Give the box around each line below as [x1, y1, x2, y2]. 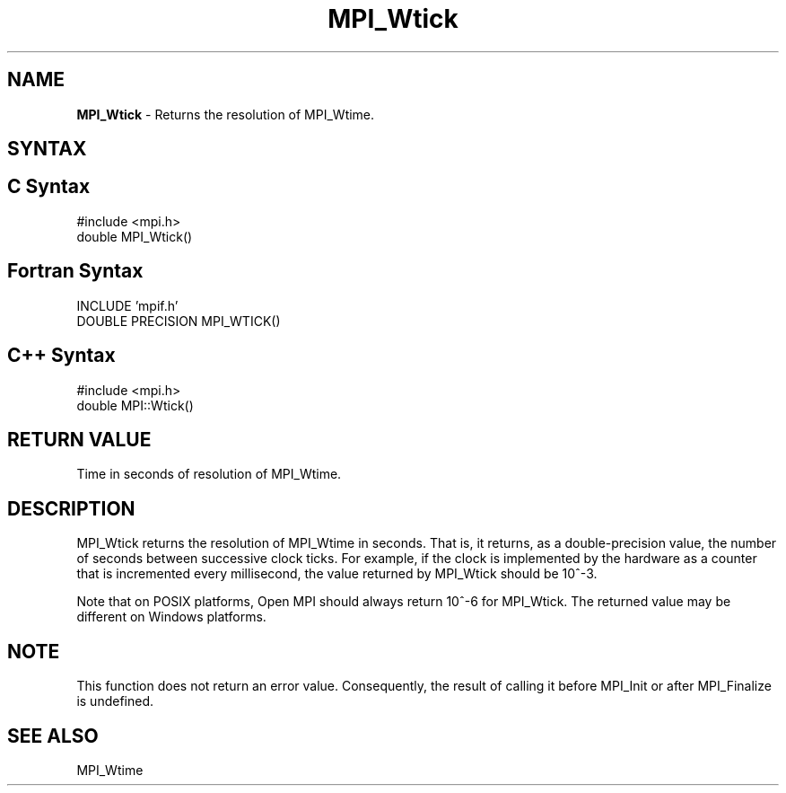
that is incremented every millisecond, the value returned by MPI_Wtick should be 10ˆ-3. [76, 566, 598, 582]
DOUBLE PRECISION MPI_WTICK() [76, 313, 281, 329]
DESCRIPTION [7, 497, 135, 520]
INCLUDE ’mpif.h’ [76, 297, 179, 313]
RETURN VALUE [7, 427, 152, 451]
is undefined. [76, 693, 154, 709]
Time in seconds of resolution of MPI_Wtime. [76, 466, 342, 482]
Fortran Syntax [7, 260, 144, 283]
